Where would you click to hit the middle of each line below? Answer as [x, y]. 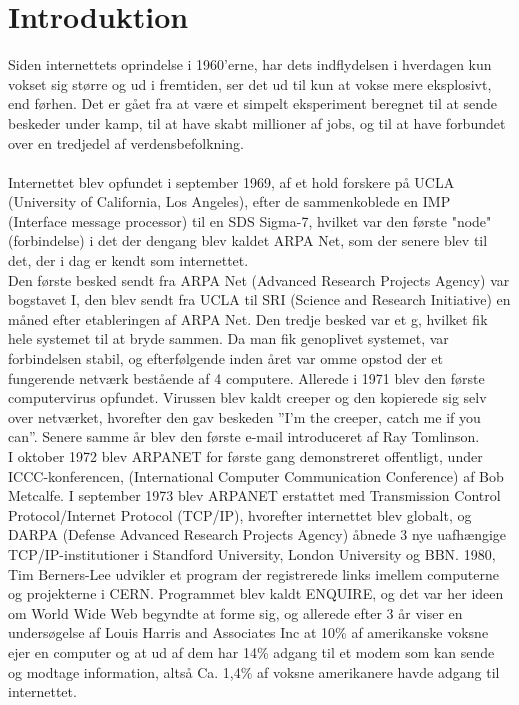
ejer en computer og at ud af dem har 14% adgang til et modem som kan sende [251, 651]
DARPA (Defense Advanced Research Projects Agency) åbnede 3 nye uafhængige [257, 534]
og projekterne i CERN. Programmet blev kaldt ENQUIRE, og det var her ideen [256, 593]
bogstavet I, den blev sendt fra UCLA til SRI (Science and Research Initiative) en [259, 299]
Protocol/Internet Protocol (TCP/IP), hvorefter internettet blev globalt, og [240, 514]
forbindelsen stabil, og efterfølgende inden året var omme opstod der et [225, 358]
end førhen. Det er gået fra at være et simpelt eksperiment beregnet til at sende [253, 103]
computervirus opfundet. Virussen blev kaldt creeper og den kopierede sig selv [247, 397]
